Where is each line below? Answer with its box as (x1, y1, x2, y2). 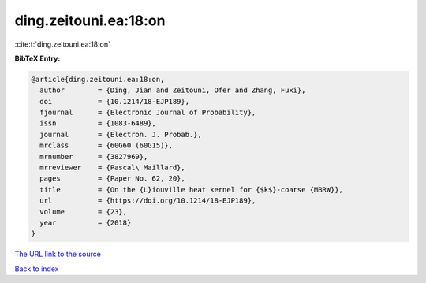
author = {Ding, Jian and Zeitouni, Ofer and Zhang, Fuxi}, (39, 86, 306, 95)
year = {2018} (39, 218, 132, 227)
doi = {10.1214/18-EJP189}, (39, 97, 189, 106)
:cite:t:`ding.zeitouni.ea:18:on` (14, 39, 110, 49)
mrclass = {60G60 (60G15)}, (39, 141, 174, 150)
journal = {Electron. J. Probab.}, (39, 130, 203, 139)
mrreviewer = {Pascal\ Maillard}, (39, 163, 185, 173)
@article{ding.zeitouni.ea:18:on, (31, 75, 165, 84)
